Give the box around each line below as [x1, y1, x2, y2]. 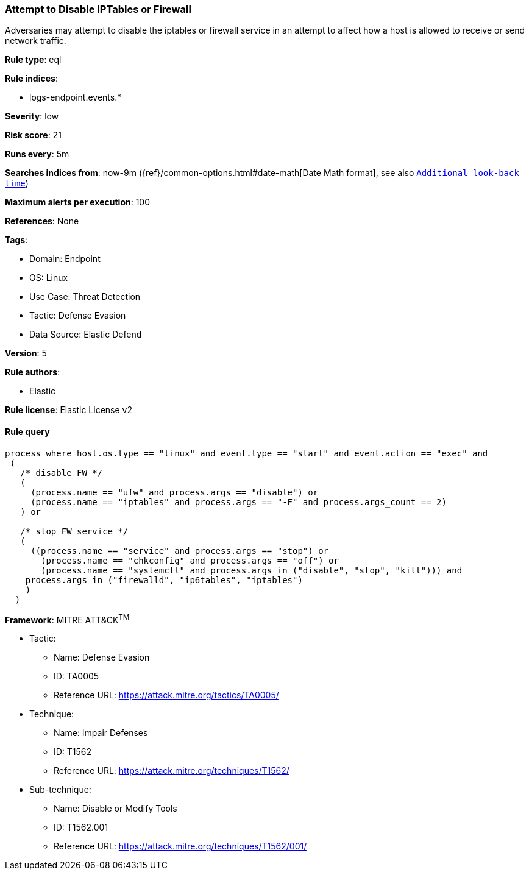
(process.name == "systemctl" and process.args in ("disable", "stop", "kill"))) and [41, 565, 463, 575]
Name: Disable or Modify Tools [54, 803, 177, 814]
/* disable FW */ [20, 467, 103, 478]
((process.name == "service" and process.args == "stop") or [30, 545, 329, 556]
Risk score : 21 [5, 130, 62, 141]
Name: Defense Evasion [54, 652, 150, 663]
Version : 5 [5, 348, 47, 359]
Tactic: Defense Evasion [29, 310, 126, 321]
